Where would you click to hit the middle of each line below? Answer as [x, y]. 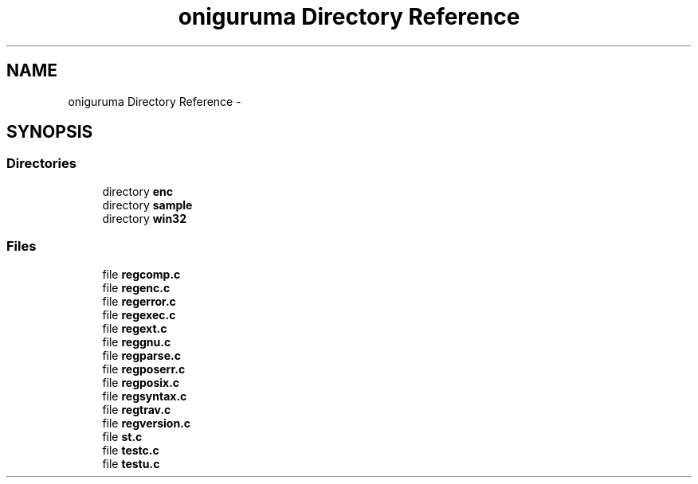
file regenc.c [136, 287]
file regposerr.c [144, 369]
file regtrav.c [137, 409]
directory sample [147, 205]
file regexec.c [139, 314]
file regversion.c [147, 423]
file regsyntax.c [145, 396]
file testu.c [131, 463]
